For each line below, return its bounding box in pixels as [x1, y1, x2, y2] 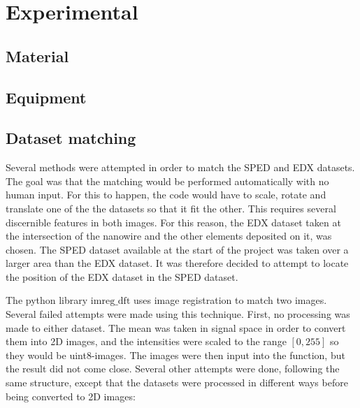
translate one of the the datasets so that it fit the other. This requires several [6, 201, 336, 215]
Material [6, 45, 69, 66]
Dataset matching [6, 127, 136, 149]
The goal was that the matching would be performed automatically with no [6, 173, 329, 188]
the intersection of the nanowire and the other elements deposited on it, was [6, 228, 332, 243]
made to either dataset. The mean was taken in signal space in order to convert [6, 320, 346, 335]
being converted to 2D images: [6, 388, 136, 403]
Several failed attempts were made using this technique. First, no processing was [6, 307, 350, 321]
